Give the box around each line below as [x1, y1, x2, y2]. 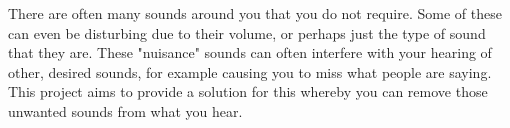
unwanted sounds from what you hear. [8, 100, 243, 121]
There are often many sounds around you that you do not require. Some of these [8, 3, 502, 23]
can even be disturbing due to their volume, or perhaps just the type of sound [8, 22, 486, 43]
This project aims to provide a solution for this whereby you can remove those [8, 81, 488, 102]
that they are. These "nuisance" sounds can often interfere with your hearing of [8, 42, 492, 63]
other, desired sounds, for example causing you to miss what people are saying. [8, 61, 492, 82]
